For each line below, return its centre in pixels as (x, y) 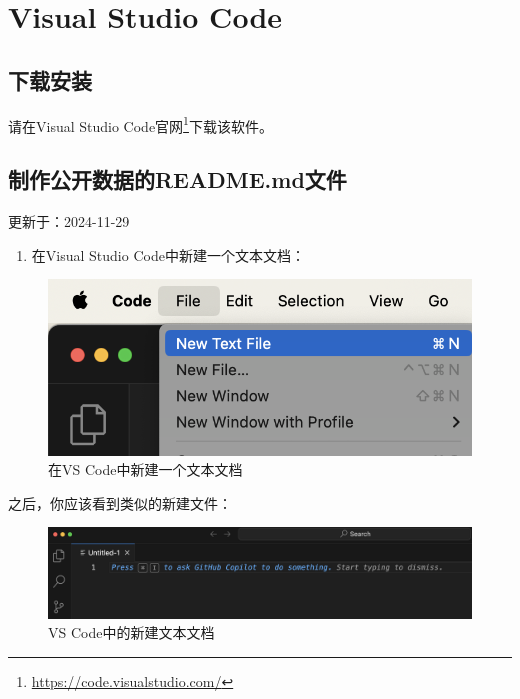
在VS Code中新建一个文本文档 (145, 469)
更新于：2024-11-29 (69, 221)
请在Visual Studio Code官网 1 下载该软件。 (140, 124)
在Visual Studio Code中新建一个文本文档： (168, 254)
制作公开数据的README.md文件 (177, 179)
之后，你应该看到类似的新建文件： (120, 502)
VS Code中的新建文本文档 (131, 632)
